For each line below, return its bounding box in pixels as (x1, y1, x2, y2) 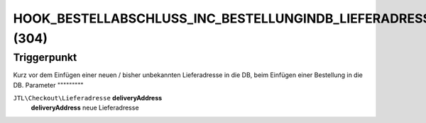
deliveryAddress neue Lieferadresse (31, 103, 139, 112)
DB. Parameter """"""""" (13, 81, 84, 89)
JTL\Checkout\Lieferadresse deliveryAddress (13, 93, 163, 102)
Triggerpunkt (13, 51, 77, 64)
